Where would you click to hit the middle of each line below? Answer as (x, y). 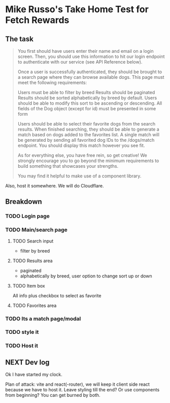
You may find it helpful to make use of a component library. (79, 176)
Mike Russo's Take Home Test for (77, 9)
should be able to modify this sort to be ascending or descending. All (90, 103)
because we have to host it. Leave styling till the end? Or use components (82, 390)
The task (20, 39)
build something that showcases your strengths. (68, 166)
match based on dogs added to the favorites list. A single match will (89, 135)
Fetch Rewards (37, 20)
